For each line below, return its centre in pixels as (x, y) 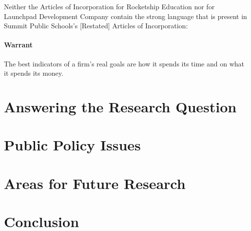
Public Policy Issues (72, 145)
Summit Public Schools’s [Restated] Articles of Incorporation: (96, 26)
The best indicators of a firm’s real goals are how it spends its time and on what (124, 63)
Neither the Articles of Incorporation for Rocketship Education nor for (109, 6)
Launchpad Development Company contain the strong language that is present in (125, 16)
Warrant (18, 45)
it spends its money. (34, 73)
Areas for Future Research (95, 183)
